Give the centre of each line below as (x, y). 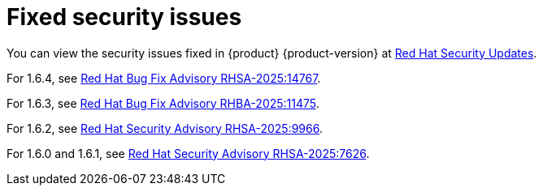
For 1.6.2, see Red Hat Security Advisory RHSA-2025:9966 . (165, 128)
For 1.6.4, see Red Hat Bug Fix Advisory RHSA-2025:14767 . (164, 78)
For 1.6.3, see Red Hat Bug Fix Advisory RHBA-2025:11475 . (163, 103)
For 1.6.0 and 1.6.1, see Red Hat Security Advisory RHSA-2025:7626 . (188, 153)
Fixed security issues (124, 17)
